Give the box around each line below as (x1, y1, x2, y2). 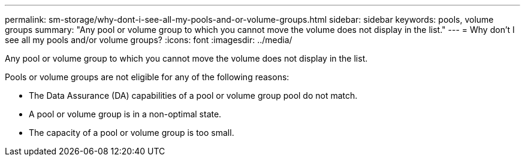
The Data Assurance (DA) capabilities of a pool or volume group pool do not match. (29, 90, 358, 101)
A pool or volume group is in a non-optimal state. (29, 109, 222, 119)
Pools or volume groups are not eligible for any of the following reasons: (5, 72, 289, 82)
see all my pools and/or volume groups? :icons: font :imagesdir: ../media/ (5, 35, 292, 45)
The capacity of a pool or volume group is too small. (29, 127, 234, 138)
